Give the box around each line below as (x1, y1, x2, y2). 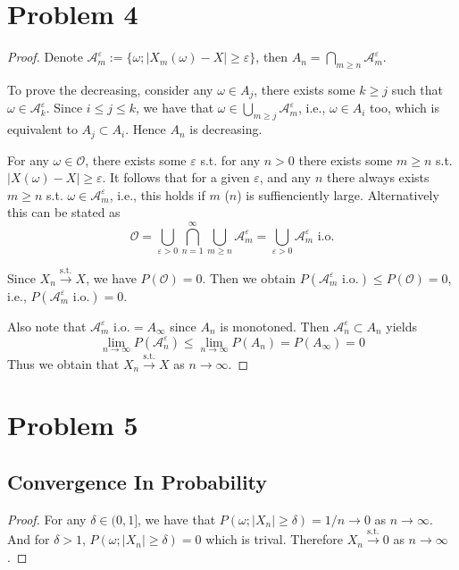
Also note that (7, 316, 87, 335)
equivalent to (7, 120, 78, 138)
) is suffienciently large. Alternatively (237, 185, 439, 204)
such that (391, 80, 444, 98)
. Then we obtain (202, 268, 296, 287)
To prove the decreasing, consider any (7, 80, 213, 98)
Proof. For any (7, 509, 87, 528)
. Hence (125, 120, 166, 138)
